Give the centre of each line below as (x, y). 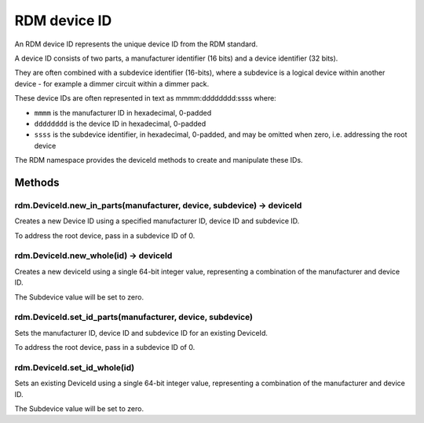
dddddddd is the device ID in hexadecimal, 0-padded (120, 123)
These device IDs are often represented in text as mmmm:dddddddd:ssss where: (145, 98)
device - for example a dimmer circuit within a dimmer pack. (112, 83)
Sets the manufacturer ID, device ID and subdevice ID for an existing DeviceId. (141, 333)
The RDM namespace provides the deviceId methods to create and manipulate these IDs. (159, 160)
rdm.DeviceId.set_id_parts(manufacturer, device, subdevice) (133, 317)
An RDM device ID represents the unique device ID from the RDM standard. (136, 44)
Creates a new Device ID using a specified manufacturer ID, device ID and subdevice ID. (157, 221)
